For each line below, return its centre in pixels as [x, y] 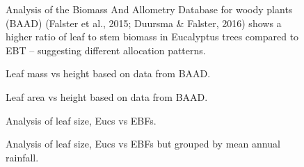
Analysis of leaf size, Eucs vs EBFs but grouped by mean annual [143, 144]
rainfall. [22, 157]
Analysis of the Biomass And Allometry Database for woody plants [149, 9]
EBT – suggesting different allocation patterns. [106, 50]
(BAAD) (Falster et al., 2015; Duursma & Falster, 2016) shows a [144, 23]
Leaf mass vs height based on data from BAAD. [108, 73]
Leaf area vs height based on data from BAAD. [107, 96]
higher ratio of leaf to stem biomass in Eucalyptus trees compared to [152, 37]
